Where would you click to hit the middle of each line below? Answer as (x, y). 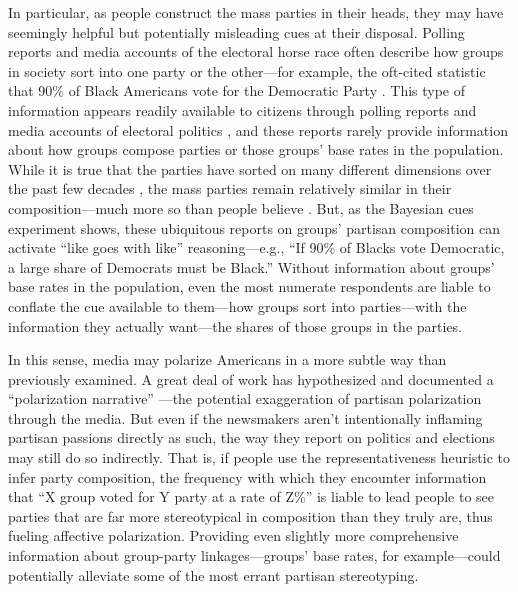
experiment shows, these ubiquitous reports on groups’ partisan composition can (254, 227)
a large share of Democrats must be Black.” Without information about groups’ (251, 266)
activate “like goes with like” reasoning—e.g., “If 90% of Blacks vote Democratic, (256, 247)
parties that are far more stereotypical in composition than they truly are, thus (250, 515)
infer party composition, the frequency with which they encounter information (247, 476)
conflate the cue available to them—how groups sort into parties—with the (237, 305)
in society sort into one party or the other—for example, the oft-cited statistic (247, 70)
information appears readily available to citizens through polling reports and (242, 109)
